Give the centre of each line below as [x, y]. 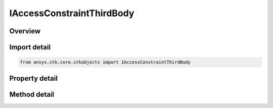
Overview [25, 31]
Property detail [34, 78]
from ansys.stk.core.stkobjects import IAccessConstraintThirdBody [105, 62]
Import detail [30, 47]
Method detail [32, 94]
